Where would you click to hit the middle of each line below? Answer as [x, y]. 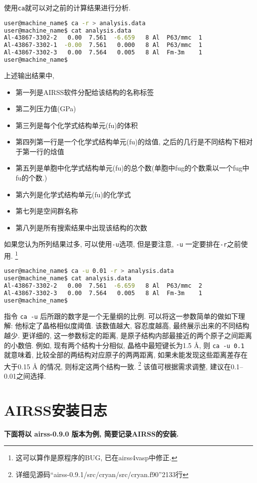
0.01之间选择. [25, 376]
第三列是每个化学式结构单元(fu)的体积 [77, 125]
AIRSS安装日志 [56, 410]
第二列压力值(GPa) [46, 109]
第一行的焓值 [43, 151]
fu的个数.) [31, 178]
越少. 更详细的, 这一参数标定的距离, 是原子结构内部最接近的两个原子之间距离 [128, 335]
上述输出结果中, [29, 75]
